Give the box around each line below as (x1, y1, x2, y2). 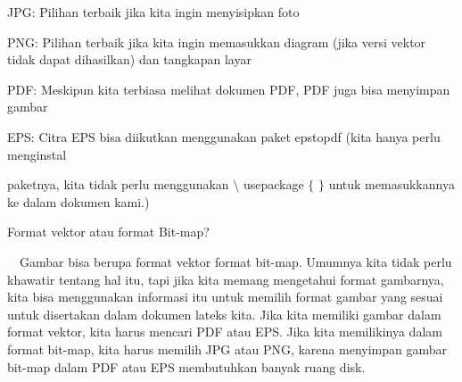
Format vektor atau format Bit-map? (7, 222, 210, 241)
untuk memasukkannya (328, 175, 455, 194)
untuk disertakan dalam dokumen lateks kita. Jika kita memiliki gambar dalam (7, 304, 441, 323)
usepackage (243, 175, 304, 194)
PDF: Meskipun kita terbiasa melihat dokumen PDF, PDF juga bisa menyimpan (7, 79, 450, 98)
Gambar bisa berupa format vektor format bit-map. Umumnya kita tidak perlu (20, 252, 452, 270)
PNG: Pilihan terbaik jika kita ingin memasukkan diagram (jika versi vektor (7, 32, 426, 51)
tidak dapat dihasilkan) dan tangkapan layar (7, 50, 252, 69)
